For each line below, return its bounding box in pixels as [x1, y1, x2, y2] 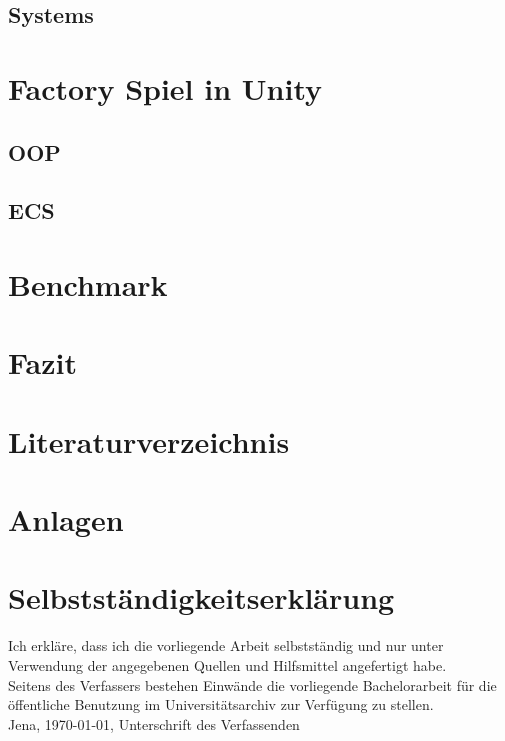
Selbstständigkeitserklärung [8, 577, 395, 618]
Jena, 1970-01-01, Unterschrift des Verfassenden [8, 713, 300, 734]
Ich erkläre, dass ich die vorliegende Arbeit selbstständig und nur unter [8, 635, 444, 656]
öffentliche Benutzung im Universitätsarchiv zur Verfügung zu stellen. [8, 694, 434, 715]
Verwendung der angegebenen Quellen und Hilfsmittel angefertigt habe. [8, 654, 447, 675]
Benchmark [8, 263, 168, 304]
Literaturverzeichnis [8, 420, 290, 461]
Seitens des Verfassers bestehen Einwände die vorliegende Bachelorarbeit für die [8, 674, 497, 695]
